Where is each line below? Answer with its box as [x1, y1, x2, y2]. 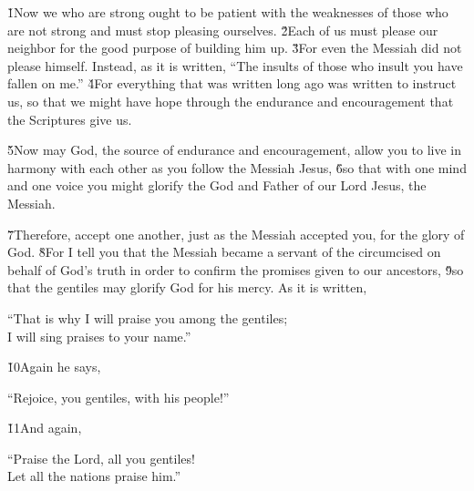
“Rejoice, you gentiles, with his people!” [7, 387, 230, 406]
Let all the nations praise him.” [7, 466, 181, 486]
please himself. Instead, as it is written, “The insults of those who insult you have [7, 56, 463, 75]
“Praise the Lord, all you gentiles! [7, 448, 195, 467]
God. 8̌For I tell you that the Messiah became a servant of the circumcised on [7, 242, 441, 261]
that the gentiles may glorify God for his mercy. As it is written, [7, 278, 367, 297]
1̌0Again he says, [7, 357, 101, 376]
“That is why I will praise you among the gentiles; [7, 308, 288, 327]
